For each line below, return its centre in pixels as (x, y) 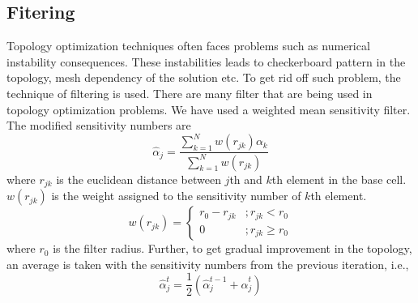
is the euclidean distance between (139, 179)
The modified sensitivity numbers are (99, 125)
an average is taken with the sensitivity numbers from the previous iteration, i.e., (208, 264)
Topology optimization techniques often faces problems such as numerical (188, 46)
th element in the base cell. (339, 179)
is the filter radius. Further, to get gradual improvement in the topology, (232, 248)
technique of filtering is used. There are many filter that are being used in (190, 93)
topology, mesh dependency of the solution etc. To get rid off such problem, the (204, 77)
